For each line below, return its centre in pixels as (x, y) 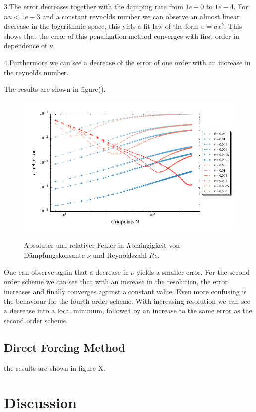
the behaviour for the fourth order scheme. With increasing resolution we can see (127, 301)
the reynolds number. (36, 72)
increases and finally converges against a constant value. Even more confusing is (125, 291)
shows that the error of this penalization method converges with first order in (122, 36)
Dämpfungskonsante (54, 255)
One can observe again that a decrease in (66, 271)
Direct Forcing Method (64, 347)
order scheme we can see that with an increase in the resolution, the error (116, 281)
